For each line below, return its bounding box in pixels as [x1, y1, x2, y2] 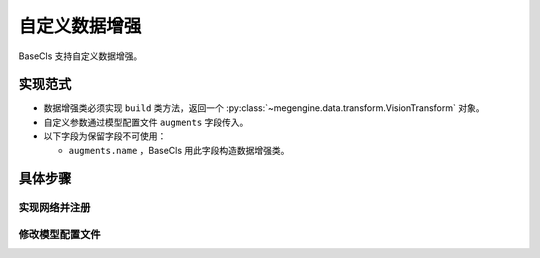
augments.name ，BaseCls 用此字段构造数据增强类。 [68, 144, 290, 156]
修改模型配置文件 [18, 227, 101, 241]
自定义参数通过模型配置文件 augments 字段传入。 [43, 116, 249, 128]
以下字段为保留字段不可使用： [43, 130, 167, 142]
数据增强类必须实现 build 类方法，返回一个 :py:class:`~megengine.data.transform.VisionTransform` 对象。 [43, 102, 485, 114]
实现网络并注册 [18, 201, 91, 215]
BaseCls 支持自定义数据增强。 [18, 50, 143, 62]
